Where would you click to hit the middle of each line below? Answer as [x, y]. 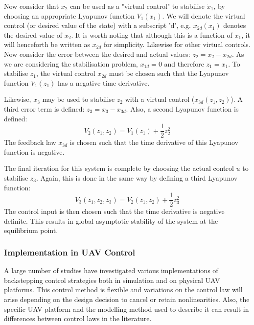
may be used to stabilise [79, 99]
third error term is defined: [44, 108]
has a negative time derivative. [104, 82]
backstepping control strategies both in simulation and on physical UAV [112, 280]
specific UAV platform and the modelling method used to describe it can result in [127, 309]
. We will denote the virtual [204, 15]
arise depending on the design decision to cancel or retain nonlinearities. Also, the [127, 299]
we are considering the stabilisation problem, [71, 63]
